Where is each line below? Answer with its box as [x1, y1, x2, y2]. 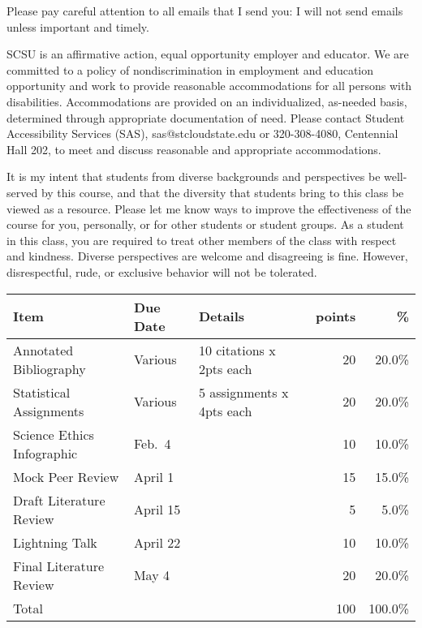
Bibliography [13, 359, 86, 378]
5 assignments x [198, 382, 289, 402]
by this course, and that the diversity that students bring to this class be [41, 183, 404, 200]
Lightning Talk [13, 532, 97, 552]
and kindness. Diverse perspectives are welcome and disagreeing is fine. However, [6, 247, 408, 265]
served [6, 183, 38, 200]
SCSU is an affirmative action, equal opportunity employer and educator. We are [6, 45, 409, 62]
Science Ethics [13, 424, 94, 444]
